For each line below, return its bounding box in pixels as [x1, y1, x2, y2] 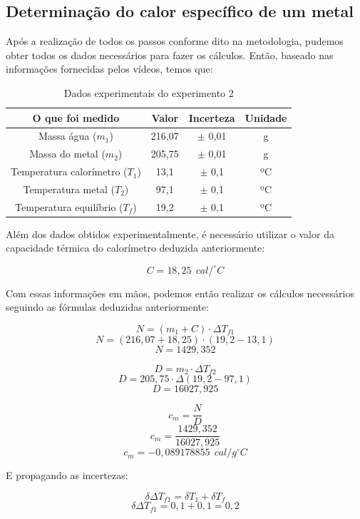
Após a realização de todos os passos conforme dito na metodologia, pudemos [6, 34, 344, 48]
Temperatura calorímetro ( [11, 164, 128, 179]
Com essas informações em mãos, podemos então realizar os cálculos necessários [6, 285, 354, 300]
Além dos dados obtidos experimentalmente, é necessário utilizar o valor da [6, 226, 334, 241]
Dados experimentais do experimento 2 [63, 85, 234, 100]
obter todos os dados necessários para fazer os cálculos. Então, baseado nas [6, 47, 334, 62]
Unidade [245, 110, 287, 125]
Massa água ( [38, 128, 97, 143]
